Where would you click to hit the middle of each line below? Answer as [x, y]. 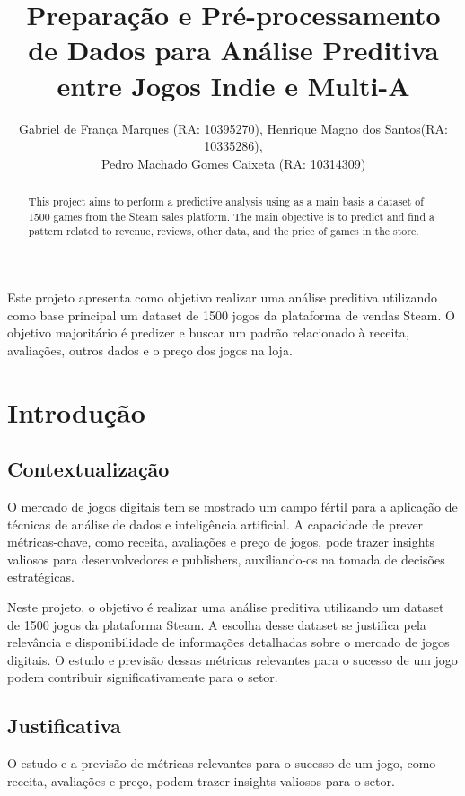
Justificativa [64, 726]
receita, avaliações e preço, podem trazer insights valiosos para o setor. [201, 780]
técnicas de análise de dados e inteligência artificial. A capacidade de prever [215, 524]
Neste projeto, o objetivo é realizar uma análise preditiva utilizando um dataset [226, 606]
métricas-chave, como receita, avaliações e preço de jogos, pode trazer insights [221, 542]
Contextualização [88, 469]
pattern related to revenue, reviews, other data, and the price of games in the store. [224, 231]
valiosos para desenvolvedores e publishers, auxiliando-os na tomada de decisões [226, 559]
